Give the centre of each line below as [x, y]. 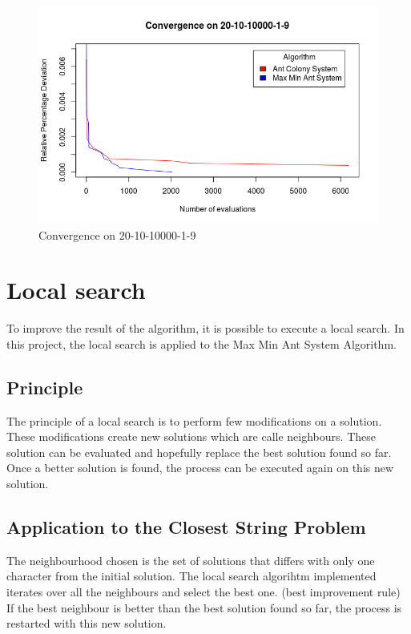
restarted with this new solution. [87, 623]
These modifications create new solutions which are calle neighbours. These [191, 436]
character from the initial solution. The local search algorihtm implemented [191, 576]
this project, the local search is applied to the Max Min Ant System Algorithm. [201, 343]
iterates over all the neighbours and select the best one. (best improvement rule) [203, 592]
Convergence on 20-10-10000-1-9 [117, 234]
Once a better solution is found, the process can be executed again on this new [200, 468]
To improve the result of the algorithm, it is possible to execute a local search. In [205, 328]
